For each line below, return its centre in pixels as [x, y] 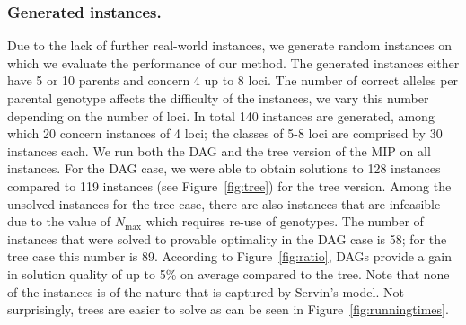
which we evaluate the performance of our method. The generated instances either [233, 62]
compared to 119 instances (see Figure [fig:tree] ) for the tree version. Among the [229, 185]
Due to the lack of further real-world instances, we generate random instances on [229, 45]
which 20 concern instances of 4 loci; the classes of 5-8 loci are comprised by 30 [225, 133]
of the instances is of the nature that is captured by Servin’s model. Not [206, 291]
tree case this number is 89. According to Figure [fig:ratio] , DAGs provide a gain [229, 256]
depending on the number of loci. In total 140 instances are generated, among [221, 115]
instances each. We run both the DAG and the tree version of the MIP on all [219, 150]
